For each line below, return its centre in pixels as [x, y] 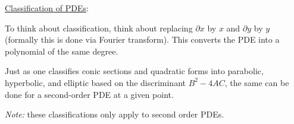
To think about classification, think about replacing [99, 28]
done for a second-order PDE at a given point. [89, 94]
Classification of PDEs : [47, 8]
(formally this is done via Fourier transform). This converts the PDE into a [142, 39]
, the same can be [257, 82]
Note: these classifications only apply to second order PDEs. [115, 114]
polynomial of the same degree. [62, 51]
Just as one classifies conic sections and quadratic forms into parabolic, [134, 71]
